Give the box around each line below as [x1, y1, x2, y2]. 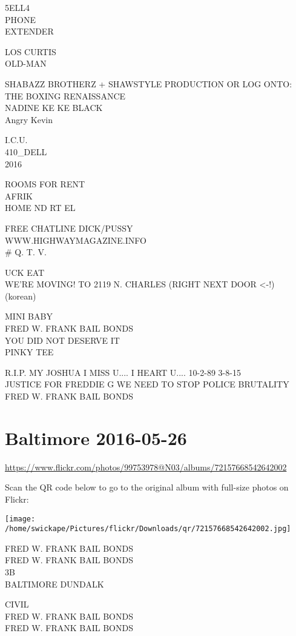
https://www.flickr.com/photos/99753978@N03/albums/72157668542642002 [5, 460, 287, 473]
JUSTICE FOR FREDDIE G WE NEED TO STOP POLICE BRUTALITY [5, 378, 289, 390]
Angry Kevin [5, 113, 53, 126]
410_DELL [5, 145, 47, 158]
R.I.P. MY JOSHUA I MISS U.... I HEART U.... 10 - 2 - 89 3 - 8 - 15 [5, 366, 241, 378]
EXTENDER [5, 25, 54, 38]
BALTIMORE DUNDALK [5, 577, 104, 590]
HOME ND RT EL [5, 201, 76, 214]
